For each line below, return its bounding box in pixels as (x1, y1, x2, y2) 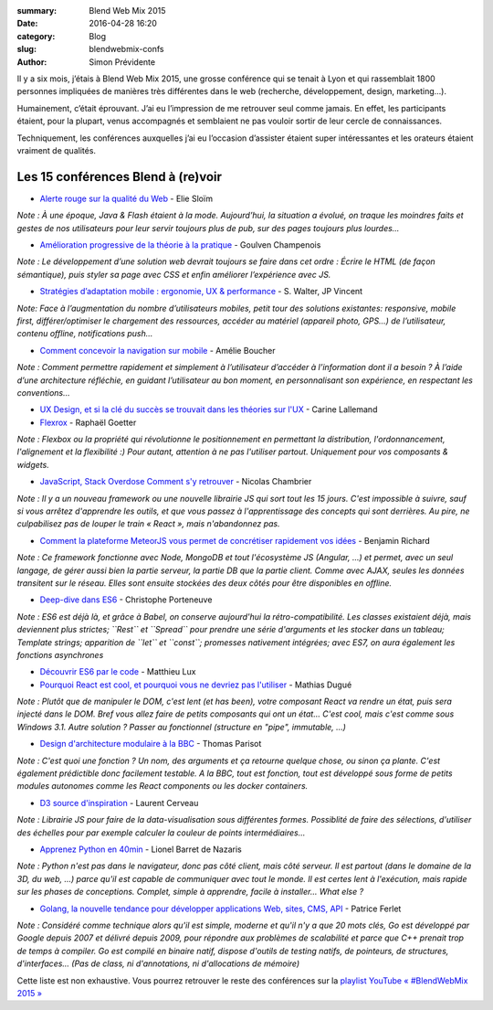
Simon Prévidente (89, 56, 155, 68)
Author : (16, 56, 47, 68)
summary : (16, 5, 58, 16)
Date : (16, 18, 38, 29)
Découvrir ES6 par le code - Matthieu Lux (39, 666, 196, 677)
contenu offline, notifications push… (16, 328, 153, 339)
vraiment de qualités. (16, 144, 96, 155)
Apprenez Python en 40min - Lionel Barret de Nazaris (39, 844, 242, 855)
